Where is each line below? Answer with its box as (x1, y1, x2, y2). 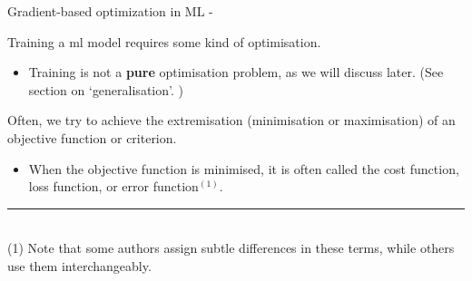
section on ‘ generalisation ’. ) (28, 80, 183, 99)
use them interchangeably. (7, 256, 152, 275)
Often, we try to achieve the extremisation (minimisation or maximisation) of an (7, 111, 456, 130)
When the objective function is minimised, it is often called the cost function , (28, 159, 459, 178)
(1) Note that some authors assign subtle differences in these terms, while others (7, 238, 455, 257)
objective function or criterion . (7, 128, 177, 147)
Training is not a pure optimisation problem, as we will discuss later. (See (28, 63, 444, 82)
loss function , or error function (28, 177, 199, 196)
